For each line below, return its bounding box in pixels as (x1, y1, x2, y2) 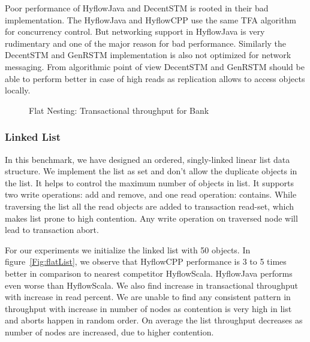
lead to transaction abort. (5, 223, 99, 236)
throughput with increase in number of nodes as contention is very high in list (5, 302, 292, 314)
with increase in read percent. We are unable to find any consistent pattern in (5, 290, 291, 303)
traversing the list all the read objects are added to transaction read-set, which (5, 199, 294, 212)
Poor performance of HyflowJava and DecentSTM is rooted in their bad (5, 2, 269, 14)
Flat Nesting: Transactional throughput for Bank (29, 104, 209, 116)
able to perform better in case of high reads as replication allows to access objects (5, 72, 305, 84)
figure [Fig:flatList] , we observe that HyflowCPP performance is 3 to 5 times (5, 255, 287, 268)
